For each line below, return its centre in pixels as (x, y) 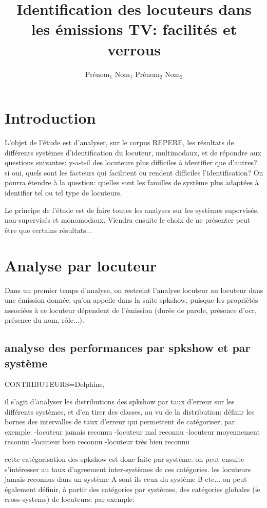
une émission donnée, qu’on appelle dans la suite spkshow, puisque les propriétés (131, 300)
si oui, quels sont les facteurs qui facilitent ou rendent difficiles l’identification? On (134, 172)
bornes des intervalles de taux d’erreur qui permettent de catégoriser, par (120, 422)
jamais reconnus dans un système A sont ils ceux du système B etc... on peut (126, 479)
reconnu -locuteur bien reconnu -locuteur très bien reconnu (97, 442)
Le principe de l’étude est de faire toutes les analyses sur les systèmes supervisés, (132, 210)
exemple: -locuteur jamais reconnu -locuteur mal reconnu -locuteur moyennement (132, 431)
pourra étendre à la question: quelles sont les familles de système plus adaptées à (132, 182)
